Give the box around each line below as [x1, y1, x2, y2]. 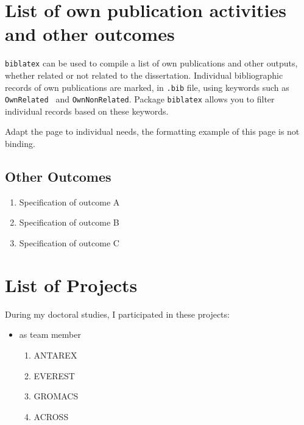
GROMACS [34, 390, 79, 402]
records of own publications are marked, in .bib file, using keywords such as [5, 80, 289, 93]
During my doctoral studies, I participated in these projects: [5, 307, 230, 320]
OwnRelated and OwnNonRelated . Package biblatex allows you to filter [5, 93, 275, 105]
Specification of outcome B [19, 216, 119, 229]
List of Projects [5, 272, 138, 297]
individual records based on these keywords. [5, 104, 169, 117]
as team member [19, 328, 81, 341]
